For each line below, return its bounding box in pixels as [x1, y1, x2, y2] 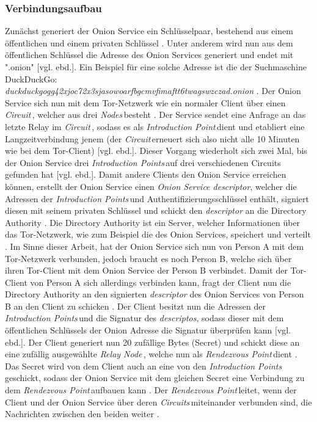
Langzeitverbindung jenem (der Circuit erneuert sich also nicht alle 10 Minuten [5, 132, 300, 145]
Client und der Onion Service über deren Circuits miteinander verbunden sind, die [5, 395, 312, 408]
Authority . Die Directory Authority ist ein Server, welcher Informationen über [5, 216, 301, 228]
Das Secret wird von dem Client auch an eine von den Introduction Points [5, 359, 282, 372]
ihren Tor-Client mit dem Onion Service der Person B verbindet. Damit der [5, 264, 288, 277]
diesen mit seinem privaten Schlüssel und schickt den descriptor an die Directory [5, 204, 307, 217]
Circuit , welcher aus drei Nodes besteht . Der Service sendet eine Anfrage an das [5, 108, 306, 121]
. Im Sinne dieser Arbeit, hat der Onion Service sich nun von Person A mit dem [5, 239, 304, 252]
